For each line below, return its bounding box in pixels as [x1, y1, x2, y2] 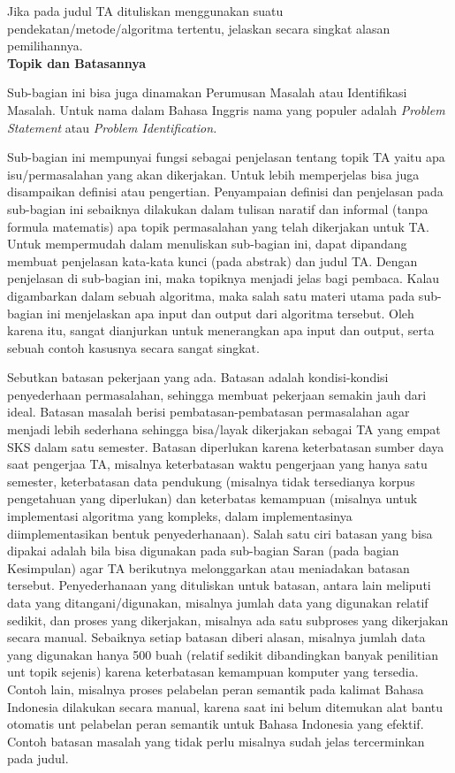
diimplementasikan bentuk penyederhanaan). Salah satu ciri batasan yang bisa [7, 524, 433, 542]
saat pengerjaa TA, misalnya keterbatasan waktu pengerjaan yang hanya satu [7, 455, 428, 473]
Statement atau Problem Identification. [7, 118, 217, 136]
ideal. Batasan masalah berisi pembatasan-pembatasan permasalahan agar [7, 402, 410, 421]
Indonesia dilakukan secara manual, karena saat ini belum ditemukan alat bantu [7, 697, 444, 716]
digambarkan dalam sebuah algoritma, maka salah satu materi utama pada [7, 286, 415, 304]
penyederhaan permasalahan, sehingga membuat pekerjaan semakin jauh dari [7, 385, 427, 403]
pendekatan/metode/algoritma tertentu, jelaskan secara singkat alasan [7, 19, 391, 37]
